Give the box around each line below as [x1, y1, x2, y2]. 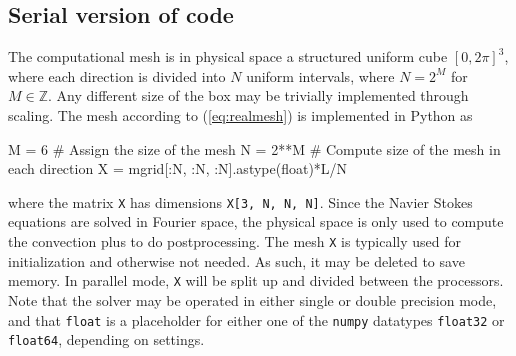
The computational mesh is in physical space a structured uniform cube [8, 46, 448, 67]
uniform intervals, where [246, 65, 395, 86]
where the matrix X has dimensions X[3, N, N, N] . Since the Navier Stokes [8, 191, 473, 212]
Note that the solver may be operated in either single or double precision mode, [8, 289, 497, 310]
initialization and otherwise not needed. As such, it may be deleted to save [8, 250, 465, 271]
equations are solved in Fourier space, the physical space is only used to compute [8, 211, 504, 232]
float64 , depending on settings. [8, 329, 205, 350]
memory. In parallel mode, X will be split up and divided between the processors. [8, 270, 504, 291]
